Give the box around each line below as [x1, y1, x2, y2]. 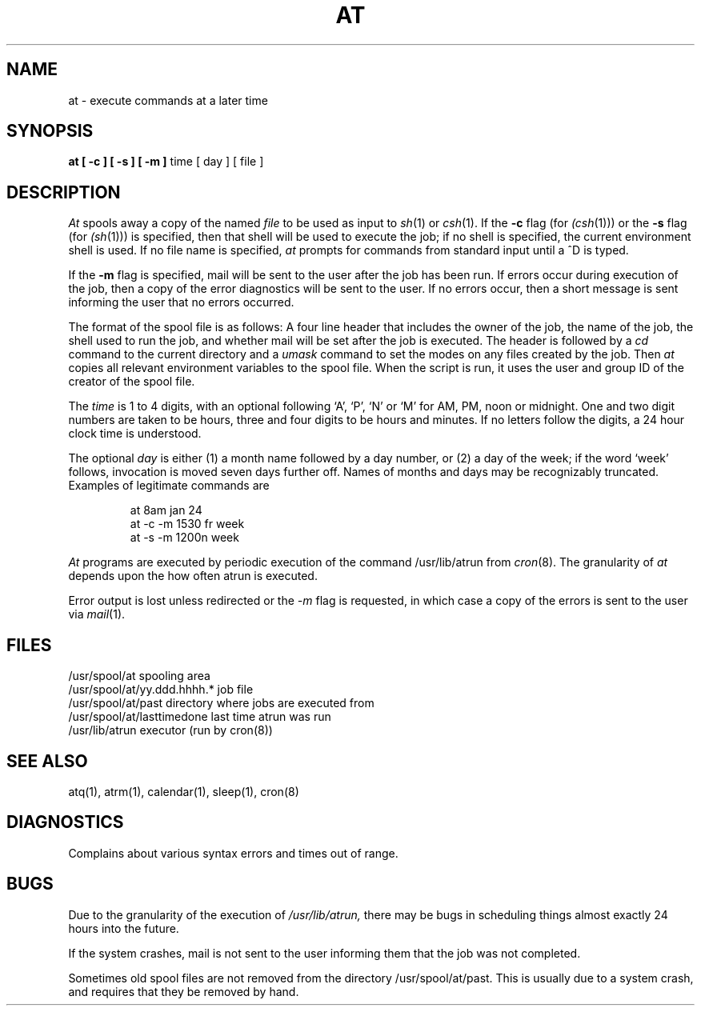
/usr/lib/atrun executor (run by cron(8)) [68, 723, 273, 738]
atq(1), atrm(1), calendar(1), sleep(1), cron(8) [68, 784, 299, 798]
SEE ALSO [6, 750, 88, 771]
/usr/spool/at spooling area [68, 669, 210, 683]
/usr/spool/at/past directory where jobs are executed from [68, 696, 375, 710]
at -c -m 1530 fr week [130, 517, 245, 531]
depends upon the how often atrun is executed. [68, 569, 318, 583]
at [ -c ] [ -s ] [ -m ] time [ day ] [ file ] [68, 154, 264, 169]
